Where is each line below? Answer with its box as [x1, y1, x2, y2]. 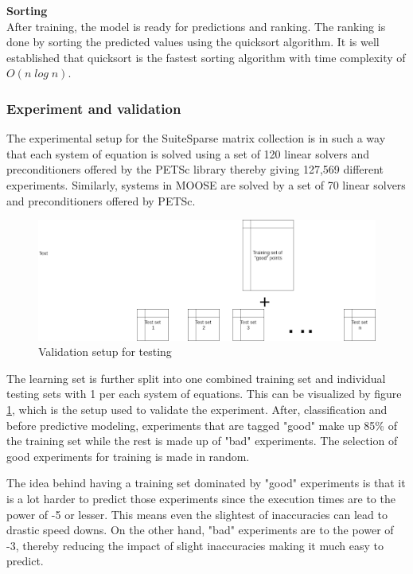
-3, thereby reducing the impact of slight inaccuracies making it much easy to [6, 537, 384, 553]
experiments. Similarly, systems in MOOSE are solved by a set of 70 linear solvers [6, 176, 406, 193]
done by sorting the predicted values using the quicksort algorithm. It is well [6, 33, 380, 50]
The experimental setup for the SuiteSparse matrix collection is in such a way [6, 130, 386, 146]
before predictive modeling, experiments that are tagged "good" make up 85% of [6, 416, 397, 433]
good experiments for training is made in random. [6, 447, 250, 464]
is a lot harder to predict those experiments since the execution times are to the [6, 490, 395, 507]
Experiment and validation [6, 98, 181, 118]
